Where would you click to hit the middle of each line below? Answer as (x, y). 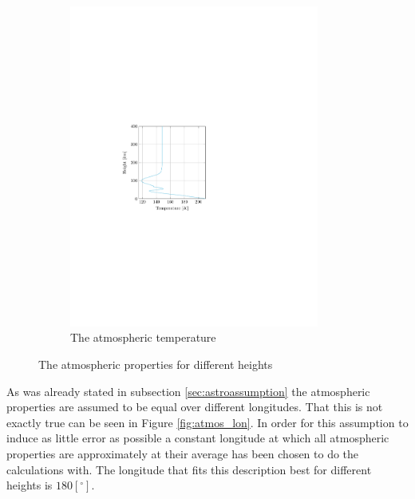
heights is (30, 485)
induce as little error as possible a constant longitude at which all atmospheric (198, 438)
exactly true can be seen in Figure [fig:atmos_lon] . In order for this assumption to (207, 422)
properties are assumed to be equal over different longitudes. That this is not (195, 407)
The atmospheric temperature (143, 337)
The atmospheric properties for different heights (156, 364)
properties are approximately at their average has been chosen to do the (183, 453)
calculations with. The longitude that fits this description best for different (189, 469)
